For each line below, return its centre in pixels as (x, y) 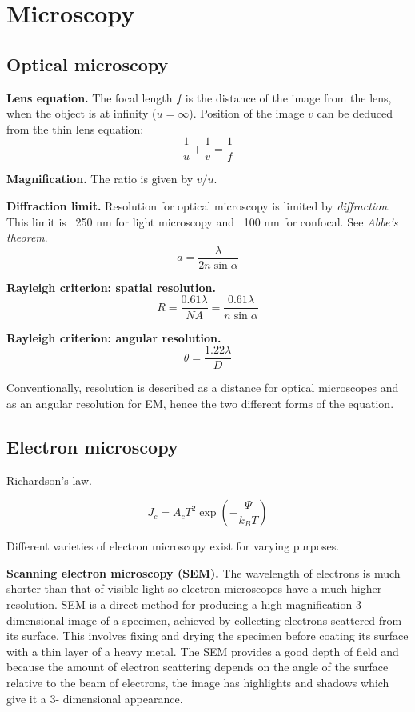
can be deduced (355, 113)
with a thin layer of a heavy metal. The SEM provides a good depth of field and (203, 651)
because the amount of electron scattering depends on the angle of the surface (198, 667)
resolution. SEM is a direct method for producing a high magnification (180, 604)
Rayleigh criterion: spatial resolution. (111, 287)
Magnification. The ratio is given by (100, 179)
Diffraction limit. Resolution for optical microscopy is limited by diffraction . (199, 206)
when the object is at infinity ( (82, 113)
